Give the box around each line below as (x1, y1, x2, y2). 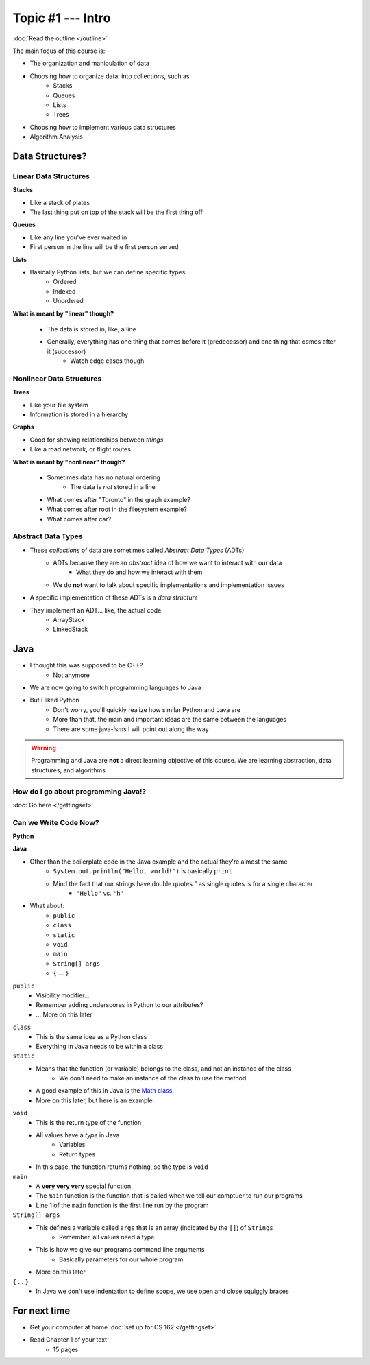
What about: (29, 902, 65, 910)
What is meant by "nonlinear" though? (12, 458, 125, 466)
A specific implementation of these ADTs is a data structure (29, 593, 199, 602)
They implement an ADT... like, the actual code (29, 606, 162, 614)
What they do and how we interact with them (76, 568, 203, 576)
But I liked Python (29, 696, 80, 704)
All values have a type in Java (36, 1131, 120, 1139)
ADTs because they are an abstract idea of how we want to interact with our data (53, 559, 282, 567)
